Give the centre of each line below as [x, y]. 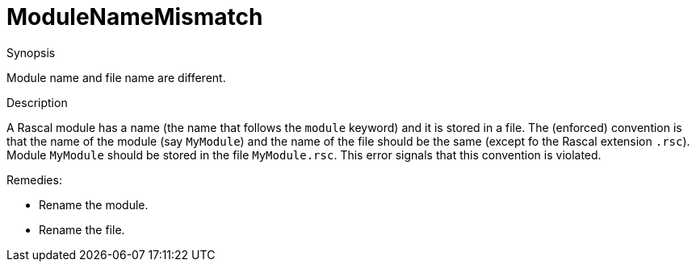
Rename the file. [82, 229]
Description [37, 102]
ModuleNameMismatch [135, 17]
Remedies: [34, 179]
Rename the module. [94, 204]
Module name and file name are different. [116, 77]
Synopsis [31, 52]
